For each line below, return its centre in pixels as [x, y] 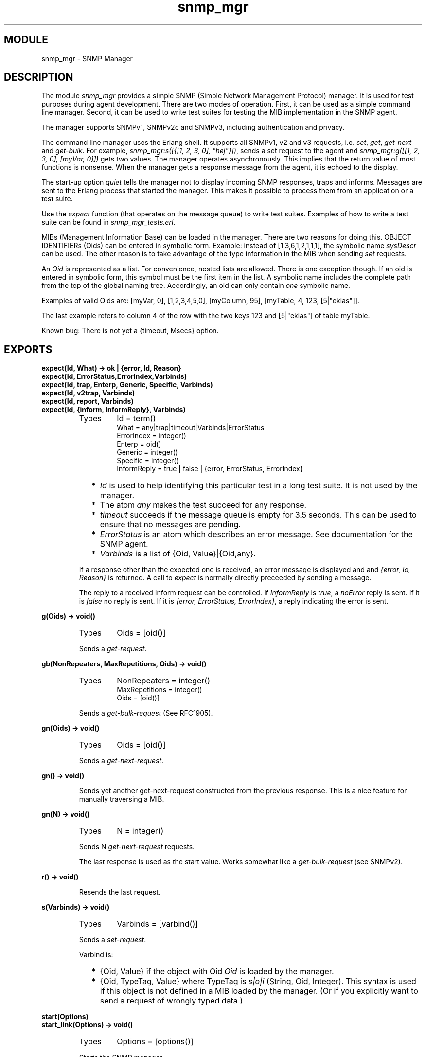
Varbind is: [96, 955]
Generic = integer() [147, 452]
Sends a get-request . [113, 649]
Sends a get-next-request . [121, 761]
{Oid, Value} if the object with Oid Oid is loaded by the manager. [217, 972]
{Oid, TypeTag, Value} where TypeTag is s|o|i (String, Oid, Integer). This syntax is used [258, 981]
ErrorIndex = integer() [151, 436]
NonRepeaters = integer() [163, 681]
